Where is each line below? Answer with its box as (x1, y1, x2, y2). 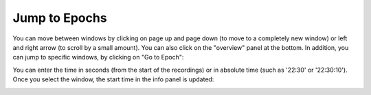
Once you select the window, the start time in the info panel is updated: (12, 75, 214, 83)
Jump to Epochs (12, 10, 107, 25)
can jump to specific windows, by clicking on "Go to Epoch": (12, 53, 184, 62)
